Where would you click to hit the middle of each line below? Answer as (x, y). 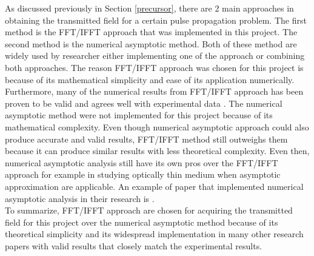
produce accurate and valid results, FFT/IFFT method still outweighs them (146, 139)
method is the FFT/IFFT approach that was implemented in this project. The (151, 32)
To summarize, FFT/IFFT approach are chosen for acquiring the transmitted (149, 210)
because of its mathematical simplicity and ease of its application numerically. (150, 79)
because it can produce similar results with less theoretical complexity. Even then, (157, 151)
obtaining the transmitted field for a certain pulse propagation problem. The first (156, 20)
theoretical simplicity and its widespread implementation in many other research (154, 234)
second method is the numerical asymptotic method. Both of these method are (151, 43)
